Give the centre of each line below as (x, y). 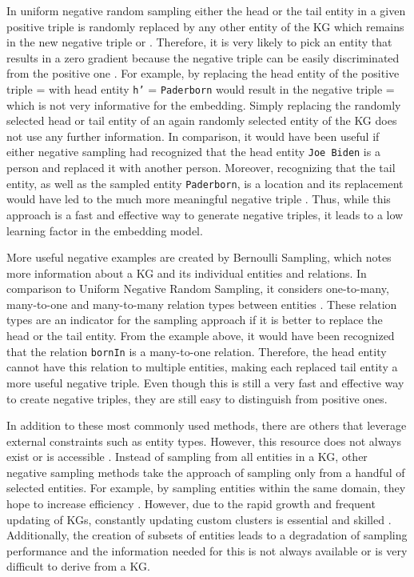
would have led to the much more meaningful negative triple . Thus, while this (199, 199)
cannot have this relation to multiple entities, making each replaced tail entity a (202, 367)
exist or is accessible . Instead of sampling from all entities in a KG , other (187, 457)
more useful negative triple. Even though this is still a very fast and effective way (205, 382)
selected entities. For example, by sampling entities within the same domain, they (206, 488)
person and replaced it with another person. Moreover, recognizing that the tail (201, 168)
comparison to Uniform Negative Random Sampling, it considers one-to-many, (198, 288)
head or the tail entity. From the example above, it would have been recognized (201, 336)
